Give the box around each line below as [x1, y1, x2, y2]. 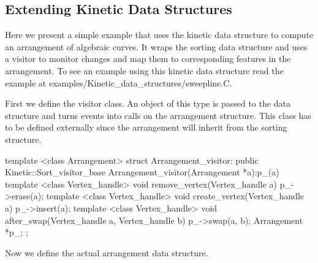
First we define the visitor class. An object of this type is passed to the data [5, 97, 290, 110]
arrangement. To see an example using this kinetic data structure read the [5, 64, 284, 77]
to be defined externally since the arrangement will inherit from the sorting [5, 121, 287, 134]
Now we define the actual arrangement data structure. [5, 246, 208, 259]
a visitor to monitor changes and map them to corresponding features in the [5, 52, 291, 65]
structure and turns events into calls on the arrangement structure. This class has [5, 109, 311, 121]
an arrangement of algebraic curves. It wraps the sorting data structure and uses [5, 40, 308, 53]
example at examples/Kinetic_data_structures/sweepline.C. [5, 76, 232, 89]
